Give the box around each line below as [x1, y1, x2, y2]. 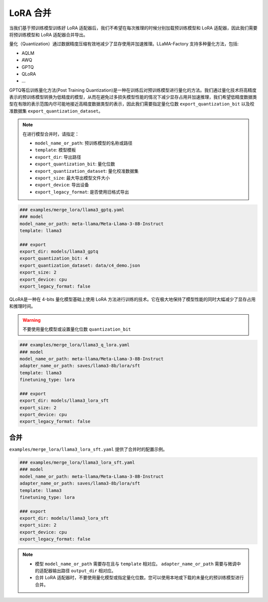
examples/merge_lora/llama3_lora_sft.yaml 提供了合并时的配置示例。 [9, 446, 168, 452]
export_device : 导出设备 [35, 182, 89, 188]
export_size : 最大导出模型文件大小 [35, 175, 110, 181]
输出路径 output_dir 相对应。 [52, 568, 116, 574]
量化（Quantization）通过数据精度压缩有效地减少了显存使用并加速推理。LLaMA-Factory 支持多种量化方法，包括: [9, 41, 239, 47]
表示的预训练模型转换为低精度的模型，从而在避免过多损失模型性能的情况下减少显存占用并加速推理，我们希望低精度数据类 [9, 94, 257, 100]
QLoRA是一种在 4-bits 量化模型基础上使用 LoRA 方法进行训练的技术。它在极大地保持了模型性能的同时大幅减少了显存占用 [9, 296, 256, 302]
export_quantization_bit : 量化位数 [35, 161, 115, 167]
